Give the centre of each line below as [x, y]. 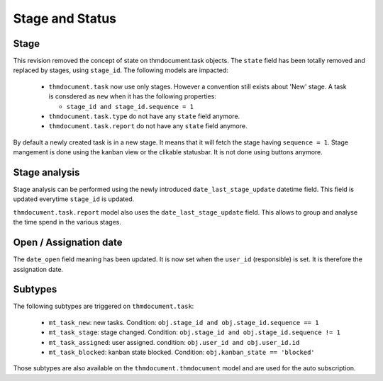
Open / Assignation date [68, 243]
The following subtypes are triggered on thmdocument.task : [104, 306]
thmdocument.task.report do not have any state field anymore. [148, 126]
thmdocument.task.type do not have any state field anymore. [144, 116]
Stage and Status [65, 18]
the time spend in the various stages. [67, 222]
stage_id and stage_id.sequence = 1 [130, 107]
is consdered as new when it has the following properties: [132, 96]
